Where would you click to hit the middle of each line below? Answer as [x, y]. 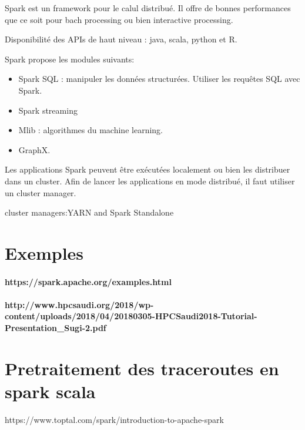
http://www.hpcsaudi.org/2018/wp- [79, 304]
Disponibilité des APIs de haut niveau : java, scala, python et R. [121, 39]
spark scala [50, 391]
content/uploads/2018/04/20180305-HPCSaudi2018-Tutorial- [131, 316]
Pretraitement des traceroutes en [142, 368]
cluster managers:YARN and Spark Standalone [89, 212]
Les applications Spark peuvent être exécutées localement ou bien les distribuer [148, 169]
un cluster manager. [41, 192]
